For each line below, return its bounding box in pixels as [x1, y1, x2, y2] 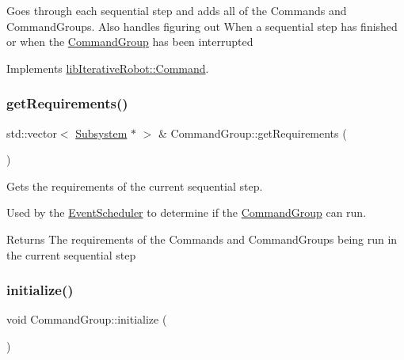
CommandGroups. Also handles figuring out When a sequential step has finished [6, 17, 398, 34]
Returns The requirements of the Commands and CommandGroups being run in [6, 230, 398, 247]
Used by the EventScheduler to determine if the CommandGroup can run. [6, 204, 367, 221]
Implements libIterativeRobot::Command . [6, 59, 209, 76]
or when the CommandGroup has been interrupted [6, 33, 253, 50]
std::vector [6, 124, 57, 141]
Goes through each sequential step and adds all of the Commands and [6, 2, 347, 18]
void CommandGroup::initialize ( [6, 311, 167, 328]
